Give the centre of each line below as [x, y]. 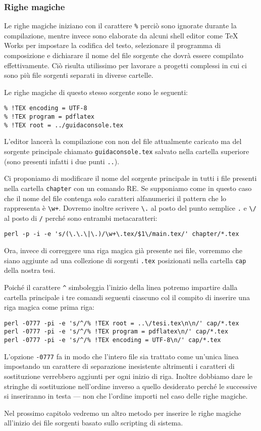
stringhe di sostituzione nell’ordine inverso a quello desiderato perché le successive [130, 386]
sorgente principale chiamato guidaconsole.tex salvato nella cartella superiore [127, 151]
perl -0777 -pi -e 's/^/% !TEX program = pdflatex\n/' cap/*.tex [116, 332]
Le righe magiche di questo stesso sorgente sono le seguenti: [96, 92]
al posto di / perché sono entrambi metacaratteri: [81, 218]
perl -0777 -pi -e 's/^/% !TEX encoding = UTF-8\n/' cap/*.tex [113, 340]
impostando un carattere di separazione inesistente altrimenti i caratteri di [119, 366]
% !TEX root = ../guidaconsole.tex [64, 125]
